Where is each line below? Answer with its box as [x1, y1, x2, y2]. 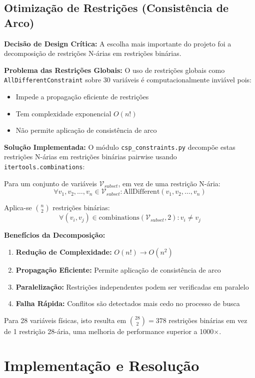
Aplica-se [4, 202, 32, 213]
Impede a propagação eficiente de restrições [15, 91, 149, 102]
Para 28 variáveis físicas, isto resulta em [4, 315, 126, 325]
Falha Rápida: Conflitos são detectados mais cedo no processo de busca [15, 298, 240, 309]
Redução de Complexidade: [15, 246, 112, 257]
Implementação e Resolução [4, 355, 199, 376]
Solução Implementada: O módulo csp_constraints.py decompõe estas [4, 141, 235, 152]
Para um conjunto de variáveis [4, 178, 97, 188]
